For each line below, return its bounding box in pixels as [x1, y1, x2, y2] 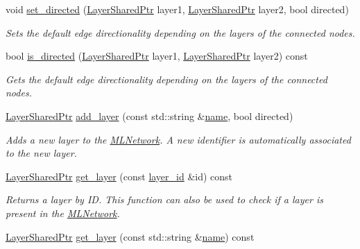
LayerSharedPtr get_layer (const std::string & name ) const [6, 229, 255, 243]
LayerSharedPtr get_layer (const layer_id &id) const [6, 169, 233, 183]
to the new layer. [6, 146, 77, 160]
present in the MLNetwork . [6, 205, 120, 220]
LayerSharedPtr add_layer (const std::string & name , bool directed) [6, 108, 293, 123]
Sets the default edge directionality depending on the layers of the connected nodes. [6, 25, 355, 40]
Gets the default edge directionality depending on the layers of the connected [6, 71, 327, 86]
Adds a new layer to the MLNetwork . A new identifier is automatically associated [6, 132, 351, 146]
